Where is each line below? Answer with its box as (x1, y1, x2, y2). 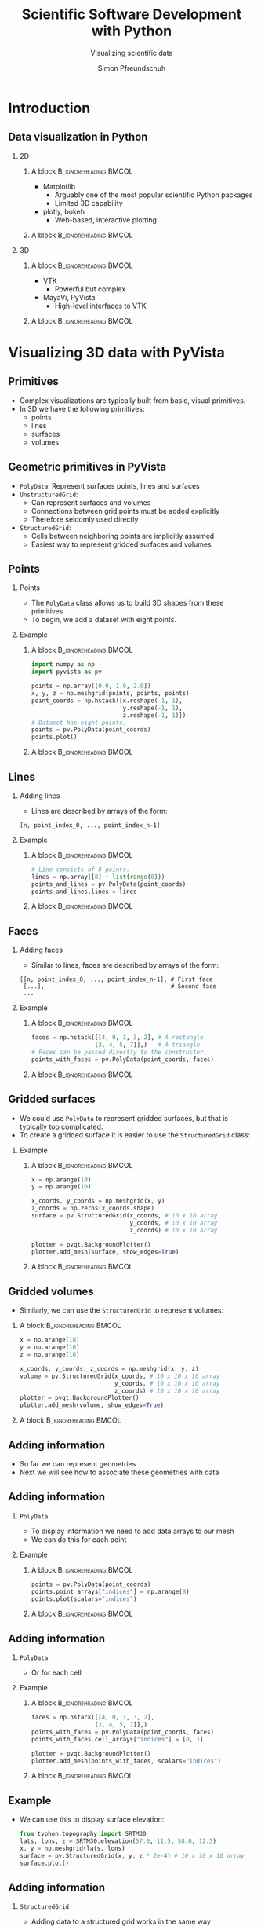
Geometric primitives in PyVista (8, 460, 167, 474)
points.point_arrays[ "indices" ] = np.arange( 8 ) (31, 1587, 190, 1595)
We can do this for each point (31, 1534, 127, 1544)
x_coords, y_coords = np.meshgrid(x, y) (31, 1197, 165, 1205)
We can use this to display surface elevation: (19, 1814, 165, 1824)
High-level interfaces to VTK (54, 301, 147, 310)
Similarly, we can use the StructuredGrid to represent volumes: (19, 1305, 224, 1315)
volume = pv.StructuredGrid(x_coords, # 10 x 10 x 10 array (19, 1372, 220, 1380)
